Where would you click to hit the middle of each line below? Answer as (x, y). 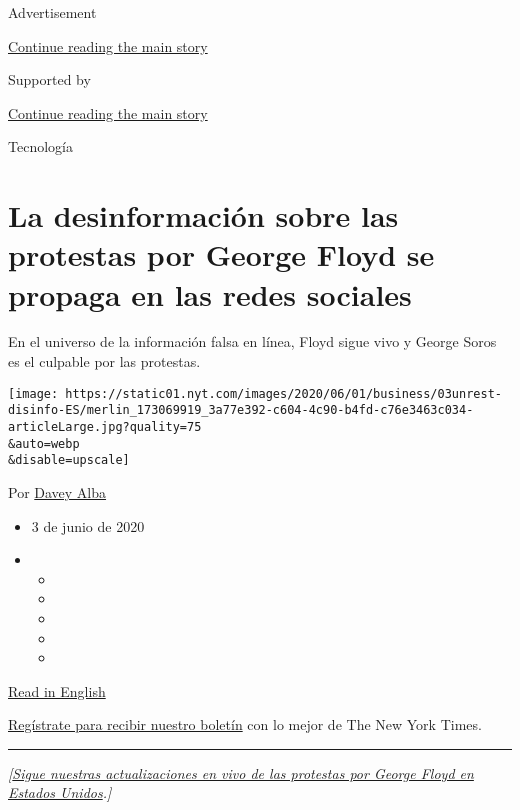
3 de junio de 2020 (88, 525)
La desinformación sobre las (203, 215)
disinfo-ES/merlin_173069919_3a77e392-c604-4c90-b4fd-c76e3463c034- (241, 410)
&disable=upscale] (69, 460)
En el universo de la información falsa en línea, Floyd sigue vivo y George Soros (252, 341)
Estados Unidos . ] (60, 792)
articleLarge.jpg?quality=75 (105, 426)
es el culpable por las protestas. (104, 361)
